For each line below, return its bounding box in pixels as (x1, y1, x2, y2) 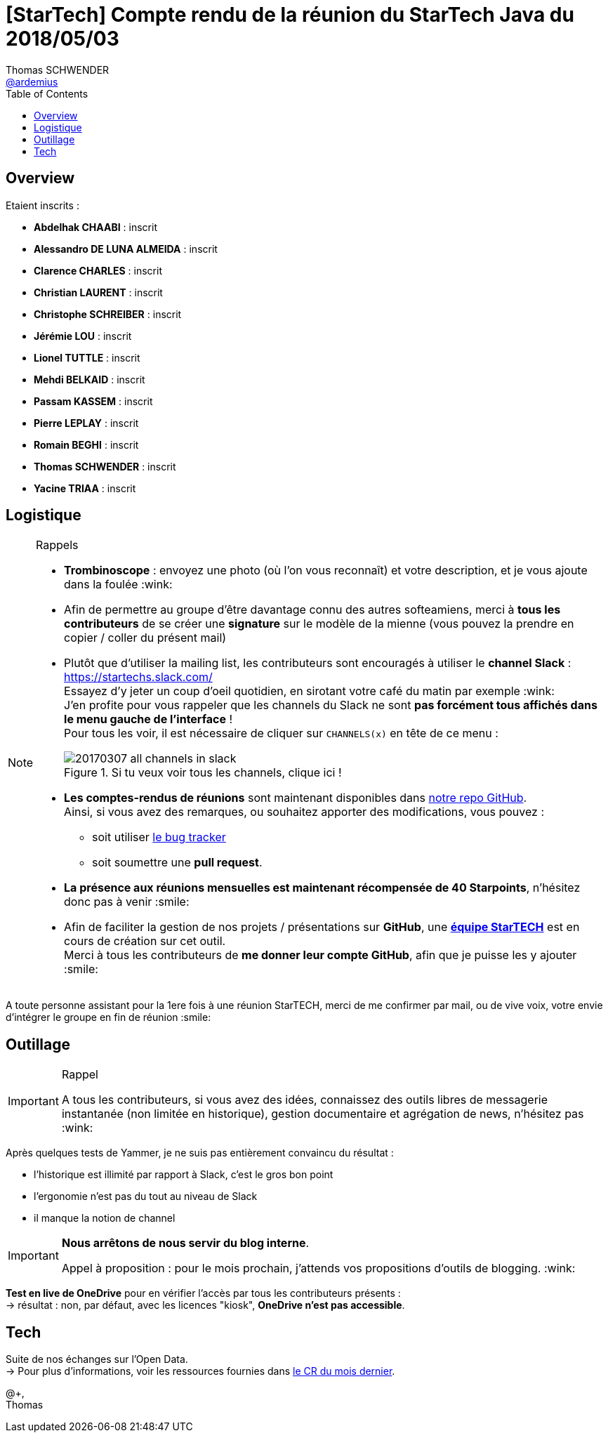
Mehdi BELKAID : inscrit (34, 373, 145, 385)
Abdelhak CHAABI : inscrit (34, 220, 157, 233)
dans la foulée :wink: (64, 577, 173, 592)
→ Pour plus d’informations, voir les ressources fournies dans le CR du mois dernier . (6, 1365, 395, 1378)
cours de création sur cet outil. (64, 934, 226, 949)
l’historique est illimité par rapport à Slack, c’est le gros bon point (34, 1168, 333, 1181)
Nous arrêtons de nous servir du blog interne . (61, 1236, 310, 1251)
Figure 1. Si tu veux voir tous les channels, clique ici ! (64, 765, 342, 780)
